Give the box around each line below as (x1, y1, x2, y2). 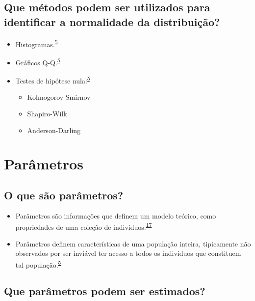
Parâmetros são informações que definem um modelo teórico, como (15, 210, 216, 220)
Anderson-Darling (27, 125, 81, 135)
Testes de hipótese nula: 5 (15, 74, 90, 85)
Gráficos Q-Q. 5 (15, 55, 60, 67)
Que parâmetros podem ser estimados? (4, 283, 205, 299)
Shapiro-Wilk (27, 108, 67, 118)
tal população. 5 (15, 258, 61, 270)
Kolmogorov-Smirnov (27, 92, 91, 102)
